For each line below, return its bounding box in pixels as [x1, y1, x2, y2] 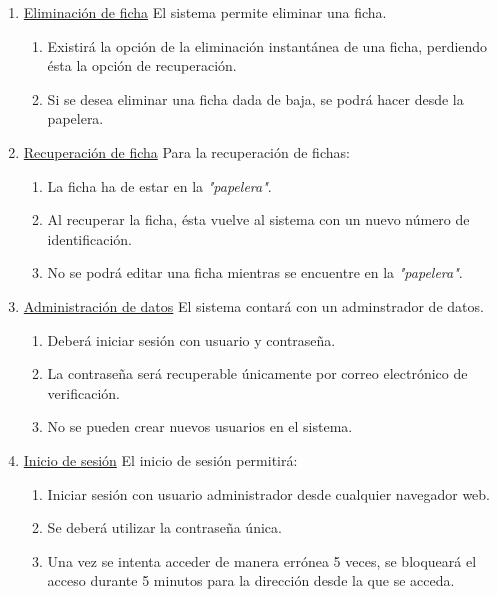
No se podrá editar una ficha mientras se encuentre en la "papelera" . [47, 262, 463, 283]
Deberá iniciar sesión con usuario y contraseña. [47, 329, 336, 350]
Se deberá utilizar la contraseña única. [47, 517, 282, 538]
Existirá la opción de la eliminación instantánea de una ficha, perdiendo [47, 35, 488, 56]
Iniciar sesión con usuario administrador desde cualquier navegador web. [47, 483, 491, 504]
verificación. [47, 382, 120, 403]
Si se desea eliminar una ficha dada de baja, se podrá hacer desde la [47, 88, 464, 109]
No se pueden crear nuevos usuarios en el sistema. [47, 416, 353, 437]
